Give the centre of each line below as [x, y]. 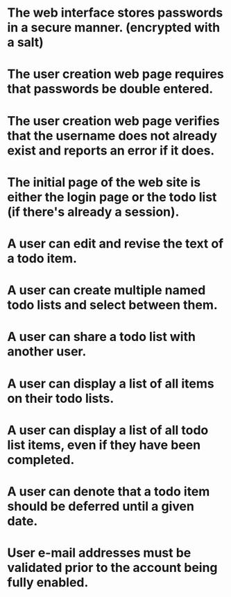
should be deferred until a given [101, 506]
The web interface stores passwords [115, 13]
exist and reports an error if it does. [111, 150]
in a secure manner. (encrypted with [114, 27]
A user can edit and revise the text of [115, 243]
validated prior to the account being [112, 568]
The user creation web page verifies [113, 121]
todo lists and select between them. [113, 305]
